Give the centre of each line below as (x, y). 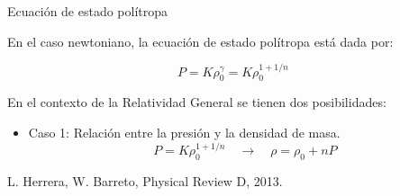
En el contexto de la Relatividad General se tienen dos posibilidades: (197, 102)
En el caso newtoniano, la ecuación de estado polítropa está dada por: (200, 41)
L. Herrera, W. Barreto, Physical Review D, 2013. (145, 180)
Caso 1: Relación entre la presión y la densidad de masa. (184, 133)
